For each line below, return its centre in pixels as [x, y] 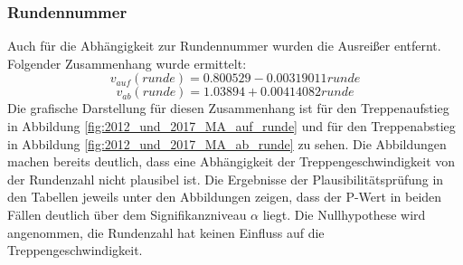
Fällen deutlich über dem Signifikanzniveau [127, 214]
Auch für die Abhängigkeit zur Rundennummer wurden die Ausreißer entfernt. [224, 46]
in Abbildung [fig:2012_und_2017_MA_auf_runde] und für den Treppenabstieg [231, 126]
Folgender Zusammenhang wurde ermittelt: [127, 63]
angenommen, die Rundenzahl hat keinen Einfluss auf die [166, 232]
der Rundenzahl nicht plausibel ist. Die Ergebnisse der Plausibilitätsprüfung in [226, 179]
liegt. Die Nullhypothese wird [344, 214]
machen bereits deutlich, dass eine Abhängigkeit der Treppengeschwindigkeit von [231, 161]
